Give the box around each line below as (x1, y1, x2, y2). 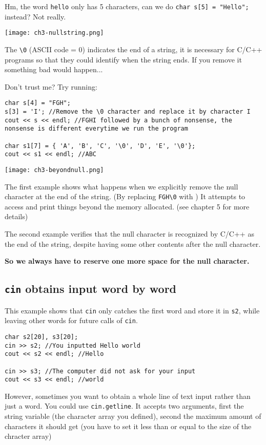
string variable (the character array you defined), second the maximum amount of (5, 411, 261, 421)
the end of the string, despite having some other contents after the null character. (5, 238, 261, 249)
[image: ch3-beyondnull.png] (5, 166, 104, 174)
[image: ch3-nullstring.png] (5, 29, 104, 37)
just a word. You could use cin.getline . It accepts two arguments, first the (5, 400, 244, 411)
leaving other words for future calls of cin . (5, 315, 138, 326)
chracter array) (5, 431, 52, 441)
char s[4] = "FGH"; (5, 99, 71, 107)
